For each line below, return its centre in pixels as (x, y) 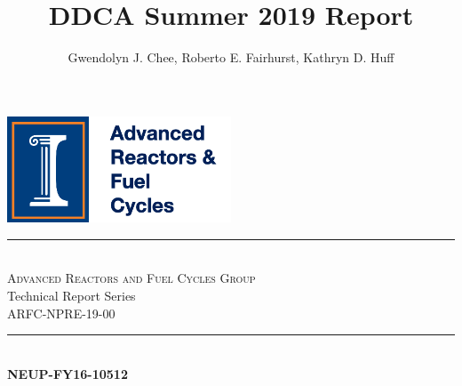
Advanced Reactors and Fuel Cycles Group (131, 278)
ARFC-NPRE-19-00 (61, 313)
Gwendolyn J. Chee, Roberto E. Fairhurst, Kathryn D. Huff (231, 57)
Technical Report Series (72, 295)
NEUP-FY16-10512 (68, 373)
